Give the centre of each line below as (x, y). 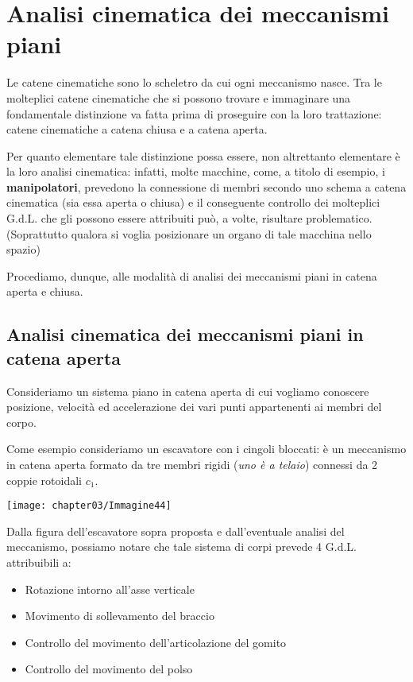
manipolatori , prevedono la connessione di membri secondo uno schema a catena (206, 186)
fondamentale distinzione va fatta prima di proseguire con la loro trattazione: (194, 113)
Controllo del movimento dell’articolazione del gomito (156, 642)
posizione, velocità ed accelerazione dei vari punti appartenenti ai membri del (194, 407)
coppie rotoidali (44, 480)
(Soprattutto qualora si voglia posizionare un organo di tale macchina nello (189, 233)
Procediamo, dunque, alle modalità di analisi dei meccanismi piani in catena (192, 275)
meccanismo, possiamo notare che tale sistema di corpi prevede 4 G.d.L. (181, 546)
